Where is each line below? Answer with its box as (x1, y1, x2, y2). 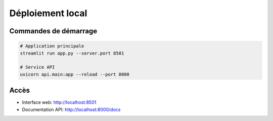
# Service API (20, 65, 55, 70)
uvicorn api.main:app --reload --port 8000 (20, 71, 130, 77)
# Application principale (20, 43, 84, 49)
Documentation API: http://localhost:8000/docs (22, 106, 121, 112)
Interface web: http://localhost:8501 (22, 99, 97, 105)
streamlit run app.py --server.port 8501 (20, 50, 124, 56)
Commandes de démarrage (9, 27, 98, 35)
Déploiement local (9, 8, 87, 19)
